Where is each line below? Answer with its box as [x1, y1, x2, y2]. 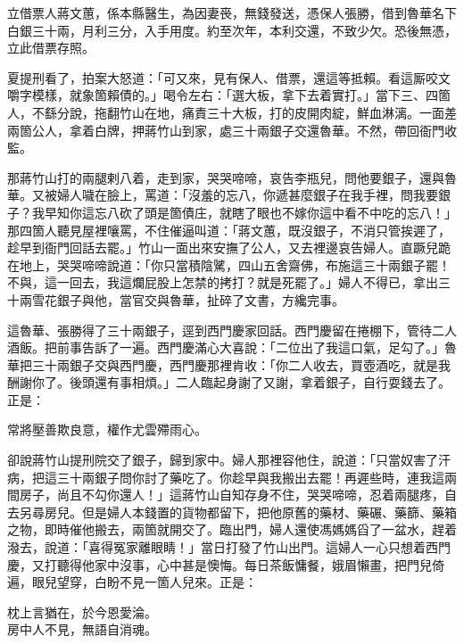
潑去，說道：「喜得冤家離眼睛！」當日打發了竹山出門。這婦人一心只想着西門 [7, 538, 451, 557]
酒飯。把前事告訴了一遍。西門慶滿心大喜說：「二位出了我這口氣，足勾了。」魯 [7, 338, 457, 357]
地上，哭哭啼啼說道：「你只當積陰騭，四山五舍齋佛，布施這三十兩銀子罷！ [19, 255, 451, 274]
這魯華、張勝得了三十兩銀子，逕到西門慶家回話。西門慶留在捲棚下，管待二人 [7, 320, 457, 339]
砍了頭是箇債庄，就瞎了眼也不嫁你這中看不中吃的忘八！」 [119, 202, 457, 221]
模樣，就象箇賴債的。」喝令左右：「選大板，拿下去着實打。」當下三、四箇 [31, 86, 451, 104]
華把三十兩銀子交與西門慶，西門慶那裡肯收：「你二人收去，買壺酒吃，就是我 [7, 355, 451, 374]
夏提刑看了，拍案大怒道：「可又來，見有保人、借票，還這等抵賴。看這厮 [7, 68, 426, 87]
